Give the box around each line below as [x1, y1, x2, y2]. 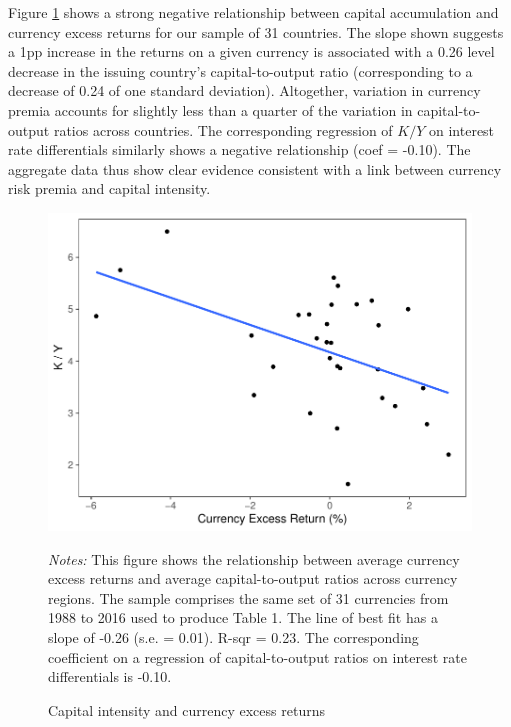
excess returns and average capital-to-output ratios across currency [48, 568, 458, 589]
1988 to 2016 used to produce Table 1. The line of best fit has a [48, 607, 438, 628]
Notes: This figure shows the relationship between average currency [48, 548, 460, 569]
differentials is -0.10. [48, 666, 172, 687]
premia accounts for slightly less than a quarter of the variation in [8, 99, 413, 120]
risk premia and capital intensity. [8, 178, 211, 199]
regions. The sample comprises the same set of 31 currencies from [48, 587, 449, 608]
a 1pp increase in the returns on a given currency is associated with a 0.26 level [8, 41, 495, 62]
